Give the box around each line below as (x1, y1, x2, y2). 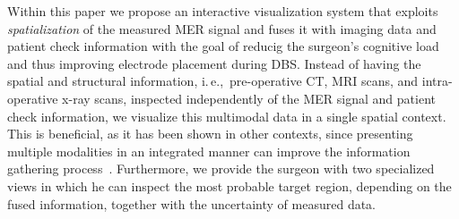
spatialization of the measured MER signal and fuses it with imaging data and (7, 19, 437, 38)
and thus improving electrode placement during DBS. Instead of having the (7, 54, 421, 72)
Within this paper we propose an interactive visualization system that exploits (7, 2, 438, 20)
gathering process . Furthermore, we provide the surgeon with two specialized (7, 159, 435, 178)
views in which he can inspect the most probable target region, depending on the (7, 176, 452, 195)
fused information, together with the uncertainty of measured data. (7, 194, 377, 213)
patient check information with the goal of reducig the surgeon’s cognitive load (7, 37, 439, 55)
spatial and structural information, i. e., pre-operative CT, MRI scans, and (7, 72, 419, 90)
